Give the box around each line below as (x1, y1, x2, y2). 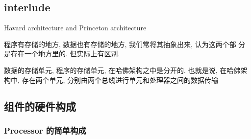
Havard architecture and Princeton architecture (4, 23, 147, 33)
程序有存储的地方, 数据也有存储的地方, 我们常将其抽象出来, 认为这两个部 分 (4, 39, 246, 49)
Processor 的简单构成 (4, 124, 86, 136)
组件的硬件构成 (4, 98, 76, 114)
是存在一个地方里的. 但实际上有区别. (4, 48, 120, 59)
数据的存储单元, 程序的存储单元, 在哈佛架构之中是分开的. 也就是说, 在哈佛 (4, 65, 241, 75)
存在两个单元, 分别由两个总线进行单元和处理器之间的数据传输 (22, 74, 219, 85)
